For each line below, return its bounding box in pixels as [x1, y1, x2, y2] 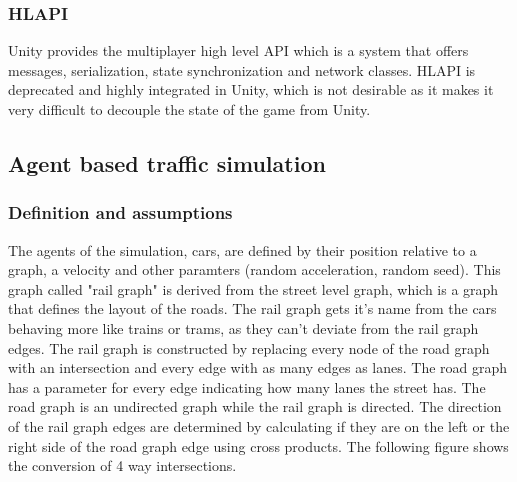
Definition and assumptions [8, 200, 233, 225]
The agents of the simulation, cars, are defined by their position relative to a [8, 239, 477, 260]
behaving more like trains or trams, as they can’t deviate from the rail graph [8, 317, 479, 338]
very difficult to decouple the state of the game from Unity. [8, 99, 371, 119]
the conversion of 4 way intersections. [8, 455, 237, 476]
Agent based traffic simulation [8, 147, 326, 178]
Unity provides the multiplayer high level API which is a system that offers [8, 40, 469, 61]
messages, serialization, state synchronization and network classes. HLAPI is [8, 59, 476, 80]
